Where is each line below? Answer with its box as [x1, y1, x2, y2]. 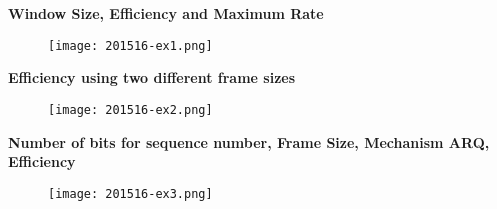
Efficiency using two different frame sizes [8, 67, 296, 88]
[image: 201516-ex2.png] [48, 102, 213, 117]
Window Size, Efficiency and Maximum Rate [8, 3, 324, 23]
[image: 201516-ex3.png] [48, 186, 213, 201]
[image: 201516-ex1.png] [48, 38, 213, 53]
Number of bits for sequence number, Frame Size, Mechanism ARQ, [8, 131, 490, 152]
